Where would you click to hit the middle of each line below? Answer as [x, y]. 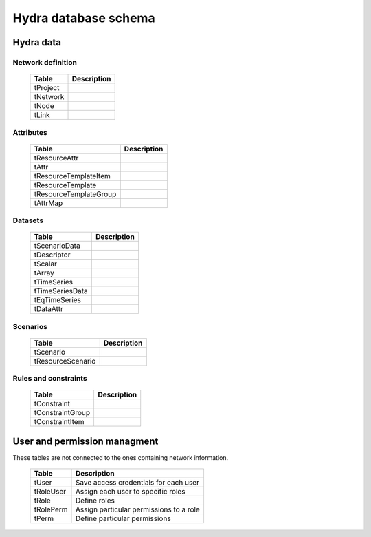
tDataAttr [49, 309]
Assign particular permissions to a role [138, 509]
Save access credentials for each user [137, 483]
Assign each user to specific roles [131, 492]
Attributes [30, 132]
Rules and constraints [50, 379]
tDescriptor [52, 255]
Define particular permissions [123, 518]
